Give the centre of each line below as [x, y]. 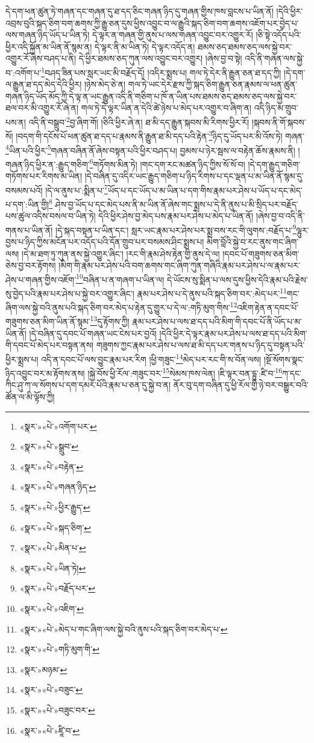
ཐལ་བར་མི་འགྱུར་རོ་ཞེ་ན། [42, 108]
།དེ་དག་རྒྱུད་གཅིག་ [274, 164]
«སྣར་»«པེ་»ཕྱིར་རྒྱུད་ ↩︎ [55, 507]
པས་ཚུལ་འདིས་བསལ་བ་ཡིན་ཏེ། [51, 216]
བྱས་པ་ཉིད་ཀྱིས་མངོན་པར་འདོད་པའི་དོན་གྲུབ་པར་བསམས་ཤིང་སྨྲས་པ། [105, 241]
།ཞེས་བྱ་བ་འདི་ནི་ [280, 216]
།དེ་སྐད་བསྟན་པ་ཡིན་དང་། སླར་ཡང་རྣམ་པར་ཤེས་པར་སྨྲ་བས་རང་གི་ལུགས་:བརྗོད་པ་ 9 [176, 229]
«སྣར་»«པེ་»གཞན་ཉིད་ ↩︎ [58, 487]
